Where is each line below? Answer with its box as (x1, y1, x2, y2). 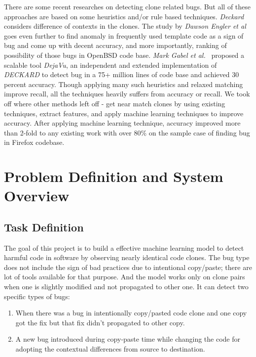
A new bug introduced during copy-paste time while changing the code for (15, 334, 241, 344)
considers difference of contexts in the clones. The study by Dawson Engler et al (4, 21, 246, 31)
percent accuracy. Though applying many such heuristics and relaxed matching (4, 79, 243, 89)
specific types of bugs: (4, 291, 70, 301)
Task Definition (4, 219, 84, 234)
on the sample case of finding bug (148, 127, 250, 137)
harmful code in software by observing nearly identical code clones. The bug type (4, 252, 250, 263)
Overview (4, 185, 70, 206)
